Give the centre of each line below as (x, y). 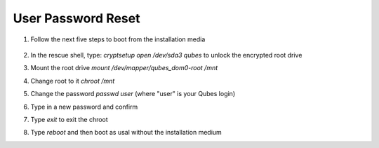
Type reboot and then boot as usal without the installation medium (126, 133)
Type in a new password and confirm (84, 107)
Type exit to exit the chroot (69, 119)
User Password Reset (77, 18)
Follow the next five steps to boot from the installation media (118, 39)
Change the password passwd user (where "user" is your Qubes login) (133, 94)
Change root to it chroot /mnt (73, 81)
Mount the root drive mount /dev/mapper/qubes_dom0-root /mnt (124, 68)
